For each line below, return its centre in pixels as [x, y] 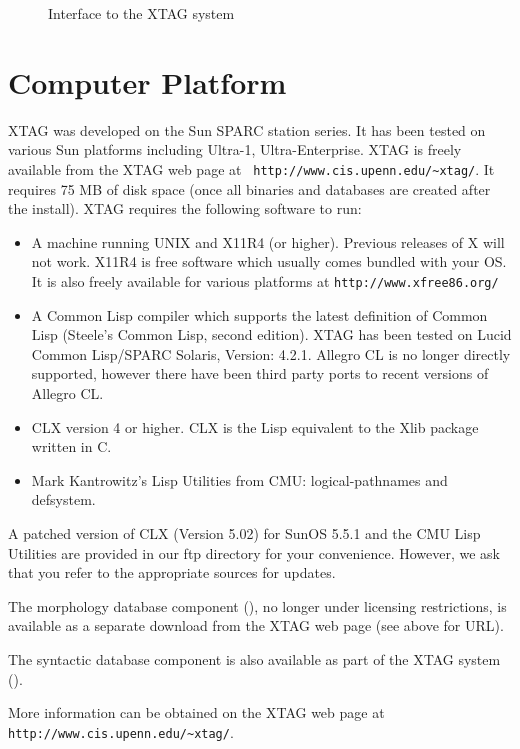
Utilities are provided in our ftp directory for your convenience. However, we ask [254, 552]
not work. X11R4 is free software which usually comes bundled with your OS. [269, 261]
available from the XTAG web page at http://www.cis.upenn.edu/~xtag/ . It [251, 168]
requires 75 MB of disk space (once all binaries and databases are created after [249, 188]
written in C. [71, 446]
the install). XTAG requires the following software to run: [185, 208]
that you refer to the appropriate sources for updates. [172, 572]
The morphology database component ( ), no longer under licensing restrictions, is [257, 605]
